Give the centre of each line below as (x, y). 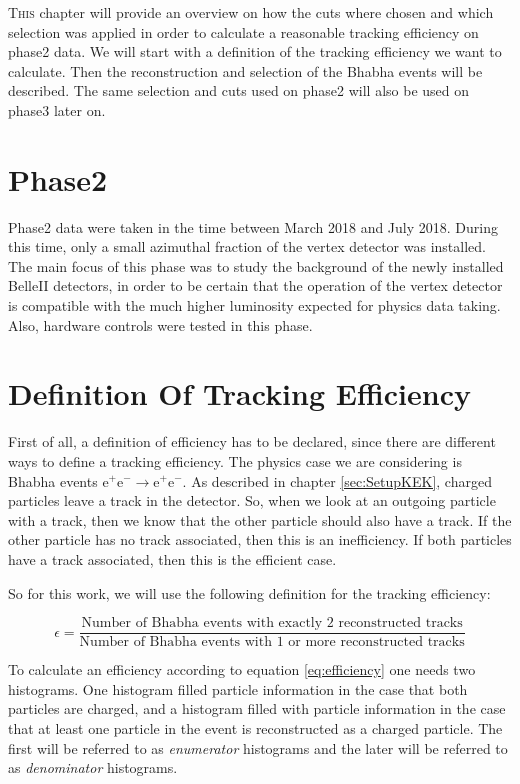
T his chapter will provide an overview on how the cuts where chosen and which (251, 12)
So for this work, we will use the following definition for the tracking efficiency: (249, 592)
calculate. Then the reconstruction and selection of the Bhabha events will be (245, 70)
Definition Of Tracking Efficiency (239, 393)
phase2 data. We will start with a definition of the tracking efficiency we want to (255, 51)
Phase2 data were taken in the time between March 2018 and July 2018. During (253, 226)
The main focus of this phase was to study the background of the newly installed (256, 265)
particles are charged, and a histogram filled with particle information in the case (257, 708)
